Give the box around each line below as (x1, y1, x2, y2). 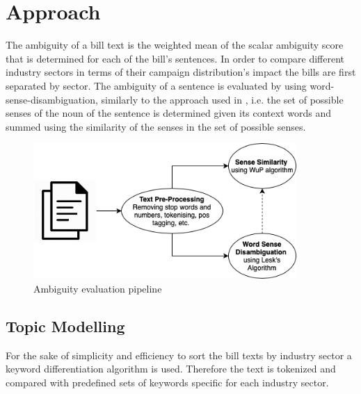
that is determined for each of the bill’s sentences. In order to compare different (6, 51, 345, 65)
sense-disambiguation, (6, 92, 98, 106)
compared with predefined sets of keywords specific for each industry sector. (6, 375, 329, 389)
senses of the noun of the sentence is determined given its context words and (6, 106, 332, 120)
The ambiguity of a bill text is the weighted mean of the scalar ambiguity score (6, 38, 344, 52)
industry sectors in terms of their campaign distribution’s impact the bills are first (6, 65, 356, 79)
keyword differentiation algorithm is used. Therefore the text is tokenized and (6, 361, 336, 376)
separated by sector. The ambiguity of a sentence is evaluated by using (6, 78, 307, 92)
